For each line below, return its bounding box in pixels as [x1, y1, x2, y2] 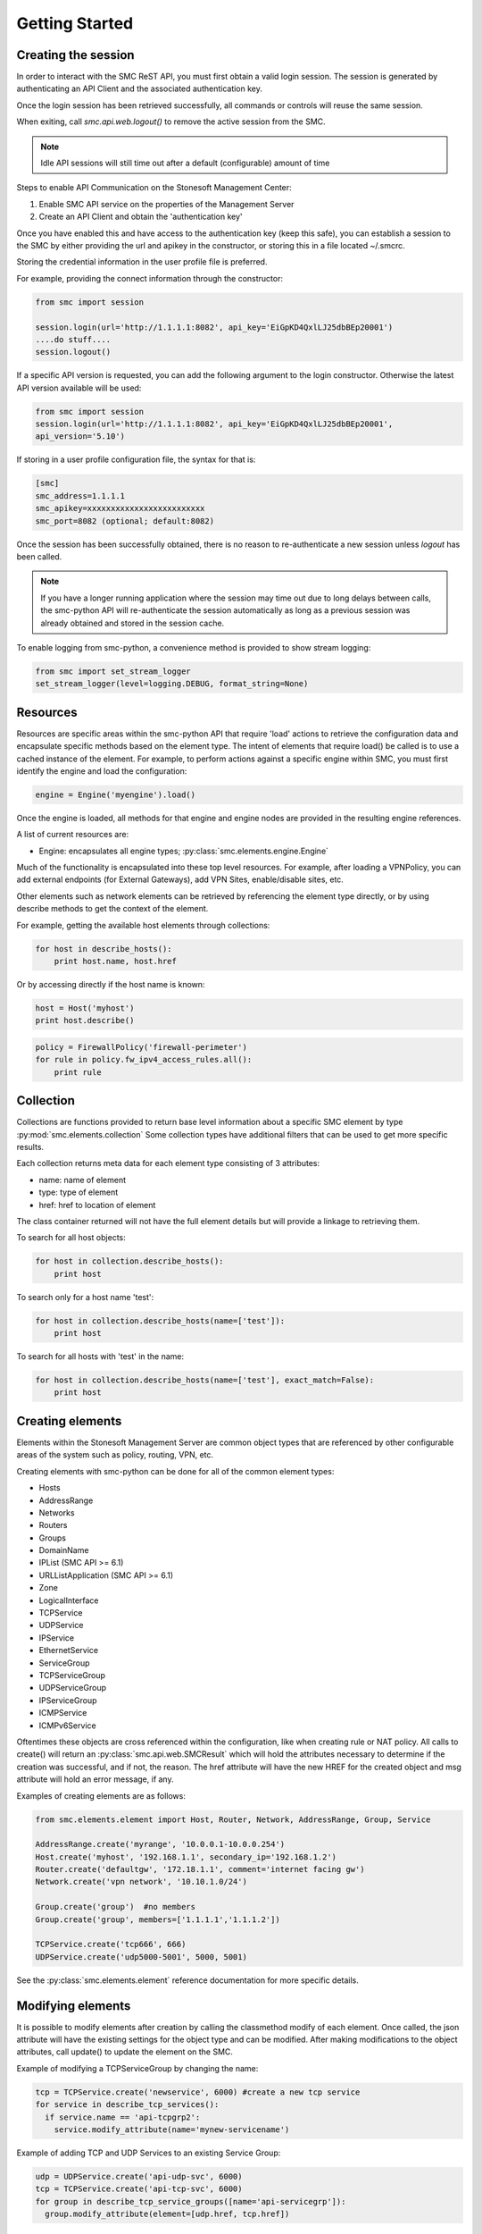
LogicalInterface [38, 1595, 99, 1606]
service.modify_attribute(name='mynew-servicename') [54, 2125, 290, 2135]
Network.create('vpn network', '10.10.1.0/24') [35, 1877, 247, 1887]
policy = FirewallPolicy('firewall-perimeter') [35, 1042, 247, 1052]
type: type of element [38, 1187, 119, 1197]
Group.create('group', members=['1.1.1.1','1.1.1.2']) [35, 1914, 280, 1925]
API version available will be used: [16, 382, 142, 393]
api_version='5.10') [35, 432, 125, 441]
